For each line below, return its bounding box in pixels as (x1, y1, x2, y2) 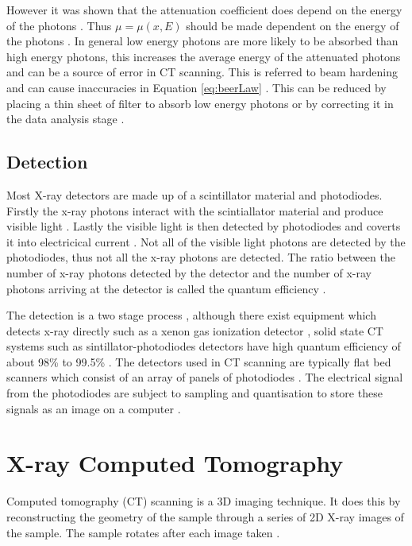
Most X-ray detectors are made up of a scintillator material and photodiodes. (6, 186, 383, 203)
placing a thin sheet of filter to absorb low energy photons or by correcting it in (6, 95, 394, 111)
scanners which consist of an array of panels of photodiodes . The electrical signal (6, 369, 403, 385)
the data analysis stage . (6, 110, 125, 127)
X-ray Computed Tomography (6, 447, 344, 479)
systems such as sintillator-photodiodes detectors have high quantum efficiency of (6, 338, 401, 354)
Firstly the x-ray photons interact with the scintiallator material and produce (6, 202, 383, 219)
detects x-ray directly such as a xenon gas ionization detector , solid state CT (6, 322, 383, 339)
